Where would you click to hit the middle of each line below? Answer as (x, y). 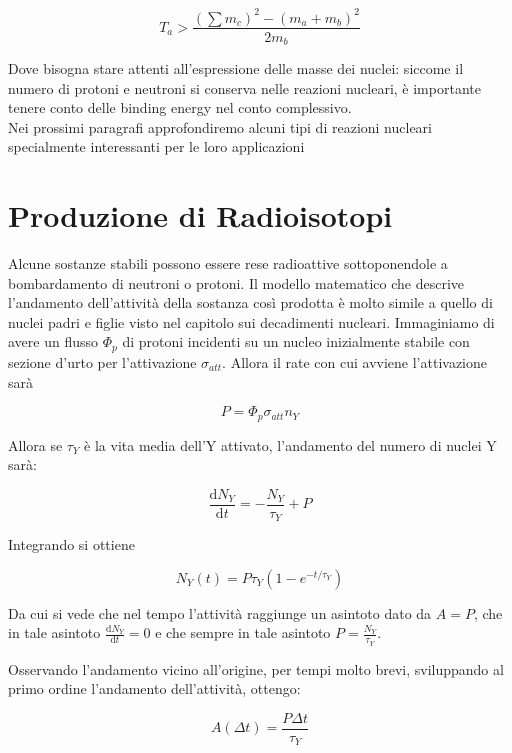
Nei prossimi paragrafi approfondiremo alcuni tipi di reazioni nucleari (220, 126)
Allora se (35, 444)
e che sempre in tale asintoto (243, 632)
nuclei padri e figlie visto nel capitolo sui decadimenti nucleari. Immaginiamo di (251, 321)
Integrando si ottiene (71, 544)
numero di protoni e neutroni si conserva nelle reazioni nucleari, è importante (244, 87)
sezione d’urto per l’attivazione (102, 361)
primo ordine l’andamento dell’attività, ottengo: (154, 688)
